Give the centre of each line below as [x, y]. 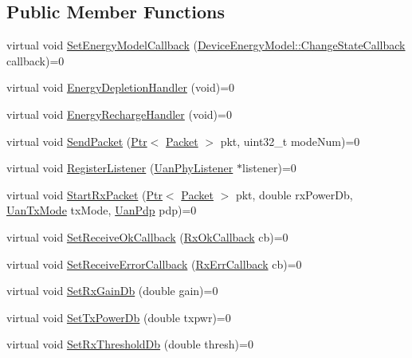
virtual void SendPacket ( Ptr [77, 141]
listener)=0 [269, 168]
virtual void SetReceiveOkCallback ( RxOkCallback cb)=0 [147, 236]
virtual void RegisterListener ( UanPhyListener [120, 168]
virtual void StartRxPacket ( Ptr [84, 194]
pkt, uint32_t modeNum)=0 [290, 141]
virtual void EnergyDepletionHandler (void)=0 [121, 87]
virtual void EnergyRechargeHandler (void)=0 [119, 114]
